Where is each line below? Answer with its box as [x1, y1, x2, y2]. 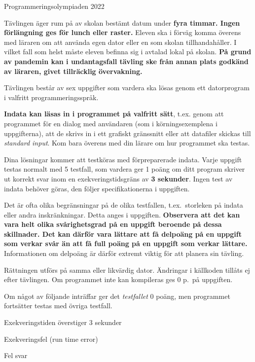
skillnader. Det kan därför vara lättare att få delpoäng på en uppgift [4, 228, 242, 239]
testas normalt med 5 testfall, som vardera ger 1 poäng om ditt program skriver [4, 164, 245, 174]
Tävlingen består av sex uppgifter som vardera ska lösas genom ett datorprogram [4, 82, 250, 93]
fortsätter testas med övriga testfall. [4, 300, 112, 311]
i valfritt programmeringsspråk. [4, 92, 99, 102]
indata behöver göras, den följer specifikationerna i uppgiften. [4, 183, 190, 193]
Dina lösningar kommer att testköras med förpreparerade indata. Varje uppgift [4, 154, 242, 164]
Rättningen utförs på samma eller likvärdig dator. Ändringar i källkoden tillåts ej [4, 264, 250, 275]
